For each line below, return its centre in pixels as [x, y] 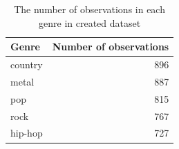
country [27, 64]
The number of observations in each [89, 9]
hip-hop [27, 133]
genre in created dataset [90, 22]
